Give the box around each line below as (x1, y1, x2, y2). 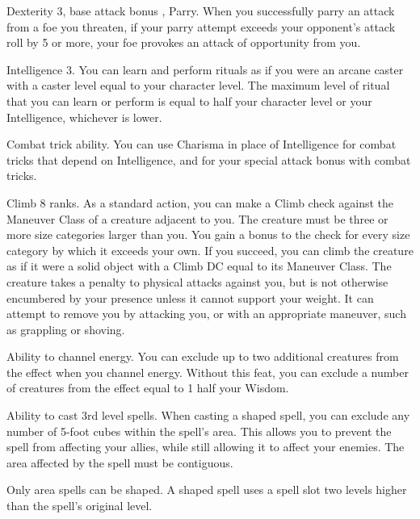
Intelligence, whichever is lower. (6, 108, 162, 125)
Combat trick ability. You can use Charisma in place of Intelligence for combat (6, 136, 397, 153)
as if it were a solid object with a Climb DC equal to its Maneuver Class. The (6, 257, 392, 274)
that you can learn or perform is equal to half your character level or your (6, 92, 372, 109)
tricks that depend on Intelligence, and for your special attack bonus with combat (6, 151, 411, 168)
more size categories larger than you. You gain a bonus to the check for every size (6, 226, 410, 243)
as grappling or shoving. (6, 320, 125, 337)
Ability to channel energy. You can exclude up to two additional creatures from (6, 348, 399, 365)
